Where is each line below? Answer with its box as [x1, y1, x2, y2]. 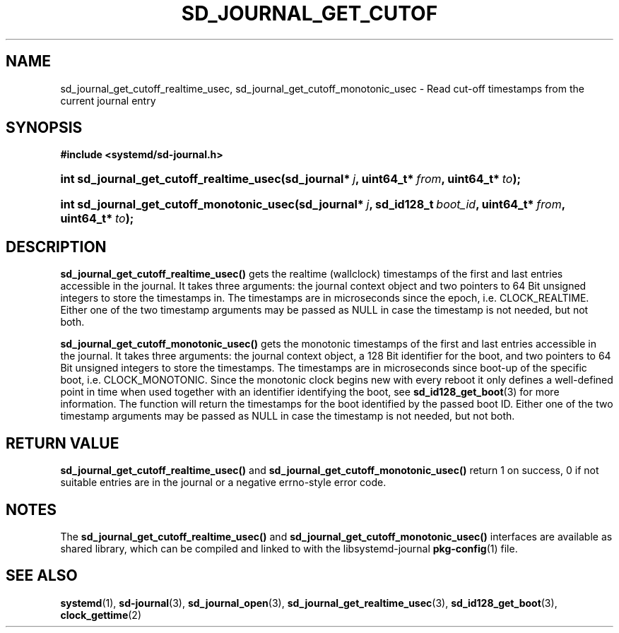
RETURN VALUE [6, 434, 119, 452]
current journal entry [60, 94, 156, 107]
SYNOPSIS [6, 119, 83, 137]
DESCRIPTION [6, 237, 107, 256]
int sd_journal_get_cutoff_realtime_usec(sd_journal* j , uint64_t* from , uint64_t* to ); [60, 172, 521, 187]
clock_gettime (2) [60, 608, 141, 621]
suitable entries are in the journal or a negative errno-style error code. [60, 476, 387, 489]
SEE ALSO [6, 567, 78, 585]
